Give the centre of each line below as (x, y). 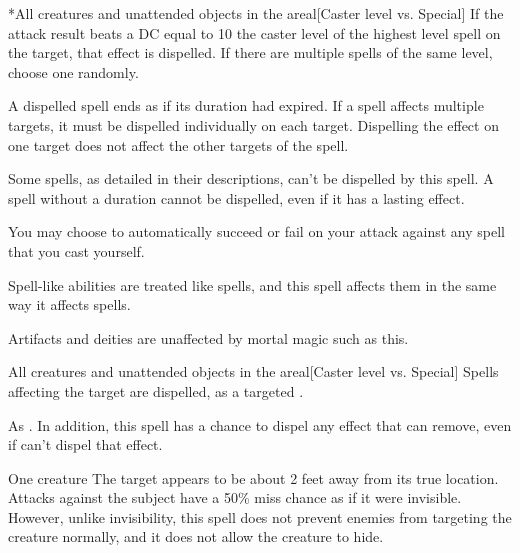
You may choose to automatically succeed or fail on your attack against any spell (256, 231)
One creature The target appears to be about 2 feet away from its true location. (253, 477)
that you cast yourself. (76, 250)
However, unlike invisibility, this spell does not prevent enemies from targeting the (260, 516)
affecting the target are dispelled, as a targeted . (156, 390)
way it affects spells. (69, 304)
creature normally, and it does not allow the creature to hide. (196, 536)
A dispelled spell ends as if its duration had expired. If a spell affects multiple (246, 105)
